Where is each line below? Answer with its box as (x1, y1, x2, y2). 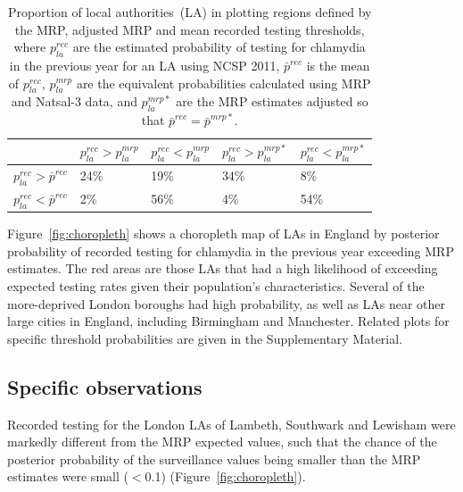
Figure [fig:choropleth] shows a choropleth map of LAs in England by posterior (7, 224, 440, 243)
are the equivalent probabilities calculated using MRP (76, 73, 371, 92)
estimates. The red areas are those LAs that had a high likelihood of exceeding (7, 259, 438, 278)
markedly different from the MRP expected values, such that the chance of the (7, 432, 437, 451)
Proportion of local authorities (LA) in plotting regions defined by (7, 3, 372, 21)
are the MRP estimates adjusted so (176, 92, 368, 111)
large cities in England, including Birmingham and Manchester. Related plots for (7, 312, 450, 330)
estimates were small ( (7, 467, 128, 486)
